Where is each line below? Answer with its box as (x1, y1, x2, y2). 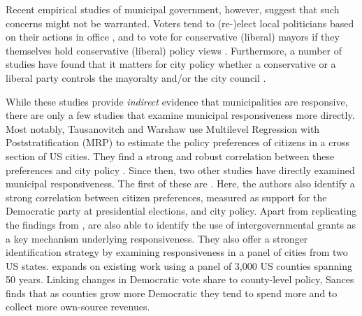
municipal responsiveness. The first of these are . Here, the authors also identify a (6, 176, 355, 191)
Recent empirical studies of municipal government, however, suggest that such (6, 2, 340, 16)
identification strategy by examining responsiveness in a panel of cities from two (6, 245, 348, 259)
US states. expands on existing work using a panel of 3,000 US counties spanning (6, 258, 353, 273)
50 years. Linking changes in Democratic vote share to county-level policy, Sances (6, 272, 354, 287)
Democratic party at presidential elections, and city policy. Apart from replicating (6, 203, 357, 218)
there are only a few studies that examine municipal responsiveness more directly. (6, 108, 355, 122)
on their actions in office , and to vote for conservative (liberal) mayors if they (6, 29, 340, 44)
